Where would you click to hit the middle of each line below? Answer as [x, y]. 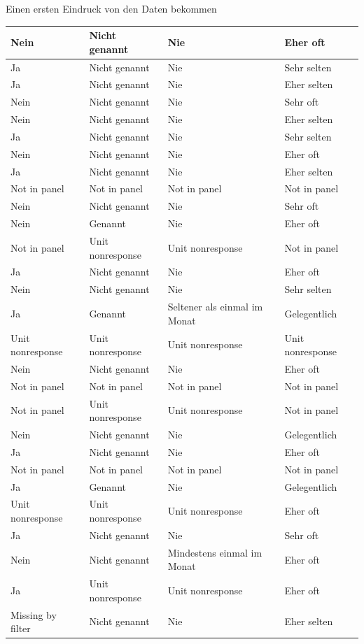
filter [21, 628]
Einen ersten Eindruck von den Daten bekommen [111, 8]
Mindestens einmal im [215, 552]
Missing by [34, 614]
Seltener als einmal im [215, 307]
